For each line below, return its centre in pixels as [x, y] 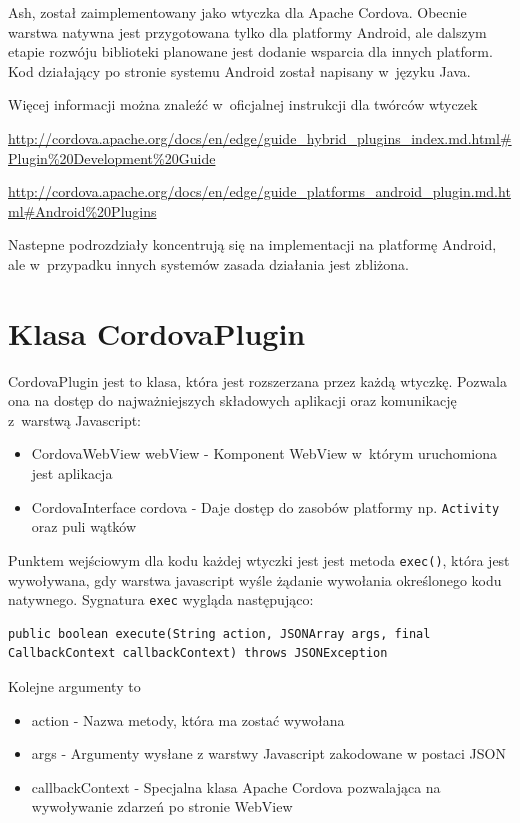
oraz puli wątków [84, 526]
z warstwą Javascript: [75, 419]
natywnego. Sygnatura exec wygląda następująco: [161, 599]
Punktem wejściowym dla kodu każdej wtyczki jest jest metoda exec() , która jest [259, 559]
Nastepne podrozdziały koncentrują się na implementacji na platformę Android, [252, 244]
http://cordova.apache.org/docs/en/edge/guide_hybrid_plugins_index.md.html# [260, 137]
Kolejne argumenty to [74, 685]
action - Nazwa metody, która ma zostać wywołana [188, 719]
